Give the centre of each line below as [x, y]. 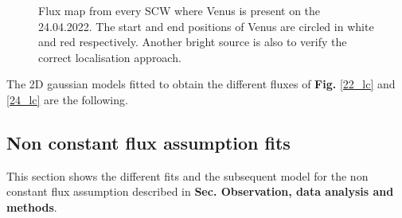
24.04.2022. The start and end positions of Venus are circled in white [206, 26]
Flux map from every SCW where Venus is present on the [180, 10]
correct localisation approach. [110, 57]
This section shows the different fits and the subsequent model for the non [187, 175]
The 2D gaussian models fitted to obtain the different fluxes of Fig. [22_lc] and [201, 84]
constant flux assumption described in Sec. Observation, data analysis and [200, 191]
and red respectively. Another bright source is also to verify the [193, 42]
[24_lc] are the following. [67, 99]
